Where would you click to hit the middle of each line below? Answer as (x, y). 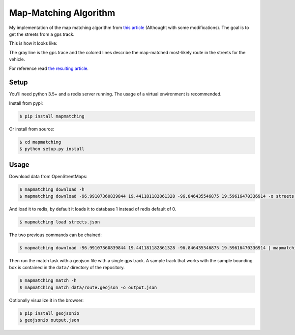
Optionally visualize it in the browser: (46, 300)
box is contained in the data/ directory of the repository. (67, 268)
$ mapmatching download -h (52, 189)
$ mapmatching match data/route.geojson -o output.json (88, 287)
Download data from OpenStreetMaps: (48, 176)
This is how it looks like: (33, 43)
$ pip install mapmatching (52, 116)
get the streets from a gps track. (42, 34)
